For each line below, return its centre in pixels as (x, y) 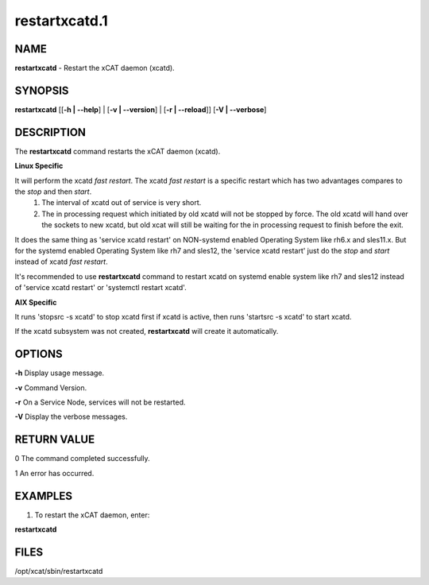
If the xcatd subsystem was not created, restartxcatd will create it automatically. (147, 331)
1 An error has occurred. (54, 473)
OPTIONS (39, 354)
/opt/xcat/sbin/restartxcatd (59, 571)
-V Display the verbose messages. (71, 416)
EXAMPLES (44, 496)
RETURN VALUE (55, 440)
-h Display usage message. (60, 373)
